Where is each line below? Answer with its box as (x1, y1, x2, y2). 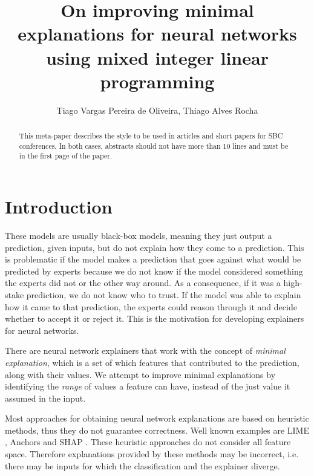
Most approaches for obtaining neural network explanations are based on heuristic (5, 412, 309, 425)
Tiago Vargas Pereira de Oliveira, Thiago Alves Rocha (56, 103, 258, 116)
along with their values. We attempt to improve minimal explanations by (5, 368, 276, 380)
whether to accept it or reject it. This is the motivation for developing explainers (5, 312, 304, 325)
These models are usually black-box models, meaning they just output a (5, 229, 272, 241)
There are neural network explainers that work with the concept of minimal (5, 344, 286, 357)
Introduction (5, 194, 113, 219)
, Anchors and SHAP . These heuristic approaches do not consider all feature (5, 435, 291, 448)
